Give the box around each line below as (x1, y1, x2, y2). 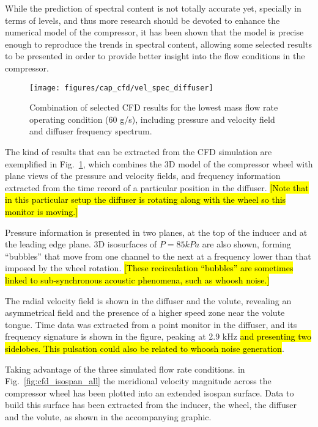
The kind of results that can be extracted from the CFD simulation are (5, 145, 272, 158)
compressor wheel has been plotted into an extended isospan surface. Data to (5, 386, 294, 399)
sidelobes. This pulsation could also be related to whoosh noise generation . (5, 341, 284, 354)
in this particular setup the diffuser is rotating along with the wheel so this (5, 193, 286, 206)
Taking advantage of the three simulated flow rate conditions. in (5, 362, 245, 375)
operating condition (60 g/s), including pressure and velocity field (29, 112, 275, 125)
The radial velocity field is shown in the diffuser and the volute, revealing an (5, 294, 292, 307)
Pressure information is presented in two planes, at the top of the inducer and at (5, 225, 308, 238)
